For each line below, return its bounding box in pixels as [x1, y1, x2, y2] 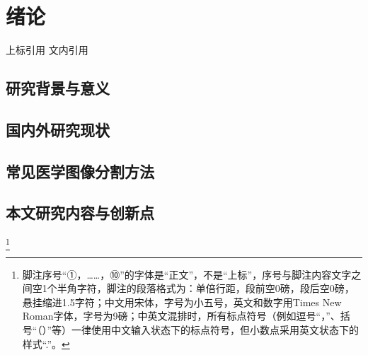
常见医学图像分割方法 [6, 160, 154, 182]
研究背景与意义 [6, 77, 110, 99]
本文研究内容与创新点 [6, 202, 154, 223]
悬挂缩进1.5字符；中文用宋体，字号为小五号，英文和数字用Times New [22, 294, 342, 309]
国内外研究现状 [6, 118, 110, 140]
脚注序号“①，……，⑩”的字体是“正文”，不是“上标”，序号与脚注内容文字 [22, 267, 352, 281]
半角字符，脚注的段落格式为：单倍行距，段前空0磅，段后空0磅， [57, 281, 355, 296]
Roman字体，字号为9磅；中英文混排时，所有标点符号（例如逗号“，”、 [22, 308, 340, 323]
